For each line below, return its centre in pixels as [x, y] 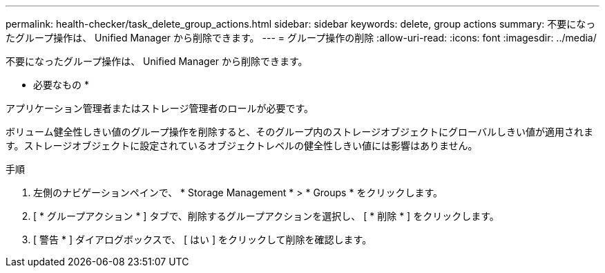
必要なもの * [61, 85]
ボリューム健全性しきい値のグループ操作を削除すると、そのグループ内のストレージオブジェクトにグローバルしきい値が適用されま [299, 132]
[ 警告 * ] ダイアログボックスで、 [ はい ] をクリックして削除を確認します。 [203, 239]
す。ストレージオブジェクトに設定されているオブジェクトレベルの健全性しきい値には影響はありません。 [242, 145]
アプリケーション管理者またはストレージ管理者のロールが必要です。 [160, 108]
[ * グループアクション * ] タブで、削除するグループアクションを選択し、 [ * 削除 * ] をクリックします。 [266, 216]
